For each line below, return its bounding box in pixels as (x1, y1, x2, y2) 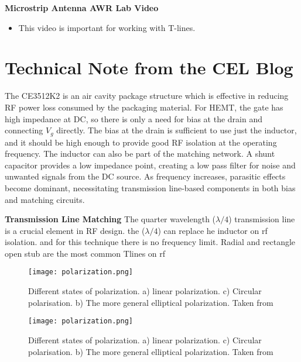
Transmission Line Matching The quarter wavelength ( (5, 213, 216, 225)
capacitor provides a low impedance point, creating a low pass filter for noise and (5, 158, 296, 171)
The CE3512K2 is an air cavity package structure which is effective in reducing (5, 89, 289, 102)
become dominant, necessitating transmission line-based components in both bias (5, 181, 296, 194)
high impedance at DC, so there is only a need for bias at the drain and (5, 112, 262, 125)
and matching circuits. (5, 193, 85, 205)
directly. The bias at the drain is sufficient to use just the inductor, (56, 124, 297, 136)
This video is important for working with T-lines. (18, 21, 196, 33)
